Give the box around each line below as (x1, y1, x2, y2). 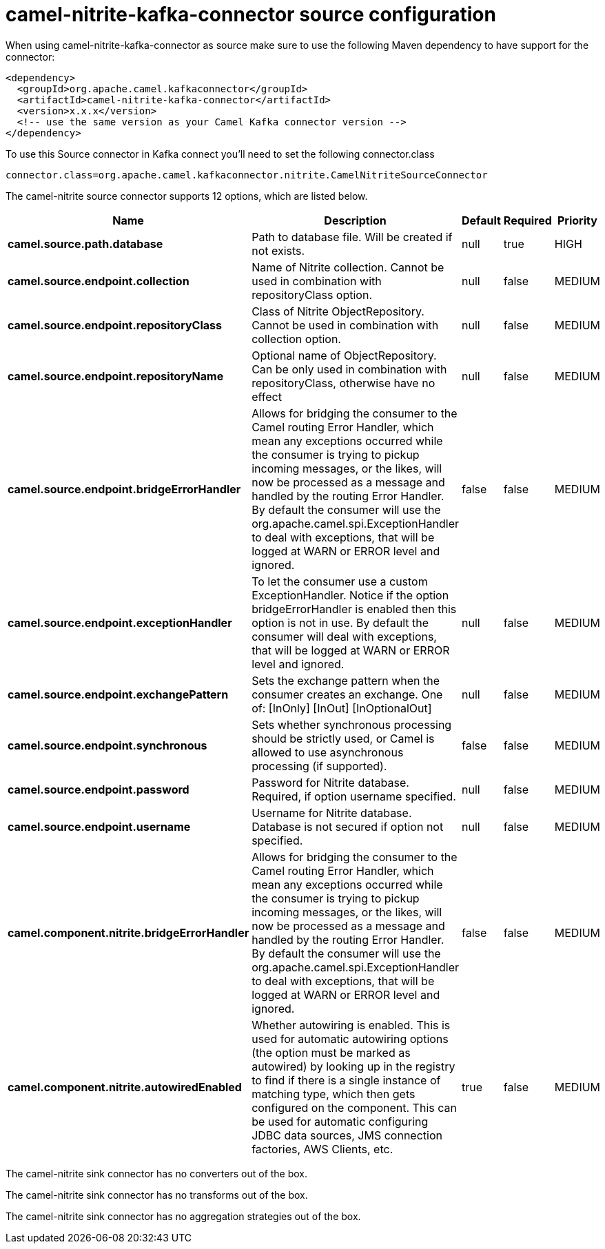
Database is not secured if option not (252, 819, 444, 834)
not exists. (252, 243, 305, 258)
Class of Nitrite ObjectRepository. (252, 304, 424, 318)
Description (324, 213, 387, 227)
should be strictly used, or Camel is (252, 731, 435, 745)
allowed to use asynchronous (252, 745, 404, 759)
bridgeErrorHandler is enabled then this (252, 601, 457, 616)
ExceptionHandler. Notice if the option (252, 588, 449, 602)
